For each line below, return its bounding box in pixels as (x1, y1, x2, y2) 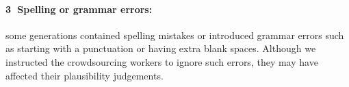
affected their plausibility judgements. (5, 68, 164, 82)
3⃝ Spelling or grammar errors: (5, 1, 153, 16)
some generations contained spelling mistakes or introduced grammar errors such (5, 27, 344, 42)
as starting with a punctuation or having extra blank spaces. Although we (5, 41, 316, 55)
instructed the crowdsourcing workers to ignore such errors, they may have (5, 54, 318, 69)
